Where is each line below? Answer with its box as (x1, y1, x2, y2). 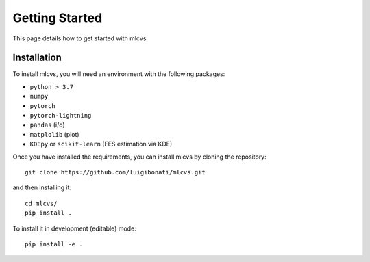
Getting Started (12, 10, 103, 25)
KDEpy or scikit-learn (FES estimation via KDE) (29, 140, 173, 148)
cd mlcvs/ (25, 199, 58, 207)
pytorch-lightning (29, 112, 92, 120)
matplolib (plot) (29, 130, 79, 138)
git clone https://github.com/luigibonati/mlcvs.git (25, 168, 206, 176)
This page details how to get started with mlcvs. (12, 34, 149, 42)
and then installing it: (12, 183, 72, 192)
